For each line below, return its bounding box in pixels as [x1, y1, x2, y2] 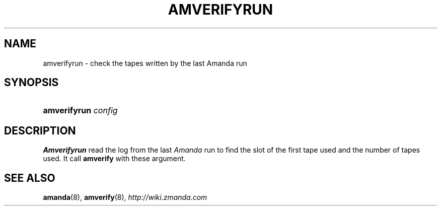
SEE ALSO [4, 171, 55, 184]
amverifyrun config [43, 105, 118, 116]
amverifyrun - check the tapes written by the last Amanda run [43, 58, 247, 67]
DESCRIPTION [4, 124, 76, 137]
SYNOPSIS [4, 76, 59, 89]
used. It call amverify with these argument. [43, 154, 186, 163]
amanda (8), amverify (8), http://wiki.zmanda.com [43, 193, 207, 202]
